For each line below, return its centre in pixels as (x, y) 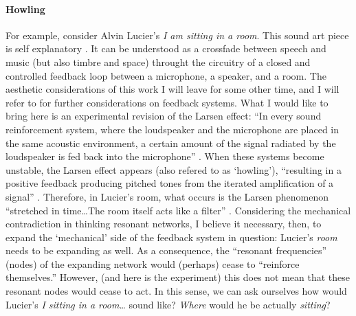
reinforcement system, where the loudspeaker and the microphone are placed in (172, 129)
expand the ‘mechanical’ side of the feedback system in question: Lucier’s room (171, 237)
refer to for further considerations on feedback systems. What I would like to (167, 102)
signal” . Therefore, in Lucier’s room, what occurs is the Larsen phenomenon (167, 196)
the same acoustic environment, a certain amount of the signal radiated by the (171, 143)
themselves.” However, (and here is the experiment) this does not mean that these (178, 277)
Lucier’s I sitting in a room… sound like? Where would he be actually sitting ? (168, 304)
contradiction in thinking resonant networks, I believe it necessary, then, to (164, 224)
